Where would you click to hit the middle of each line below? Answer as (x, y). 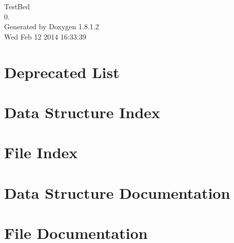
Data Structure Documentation (117, 192)
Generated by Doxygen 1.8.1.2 (52, 26)
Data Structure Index (82, 112)
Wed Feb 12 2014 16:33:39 (45, 36)
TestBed (17, 6)
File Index (41, 152)
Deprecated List (62, 72)
